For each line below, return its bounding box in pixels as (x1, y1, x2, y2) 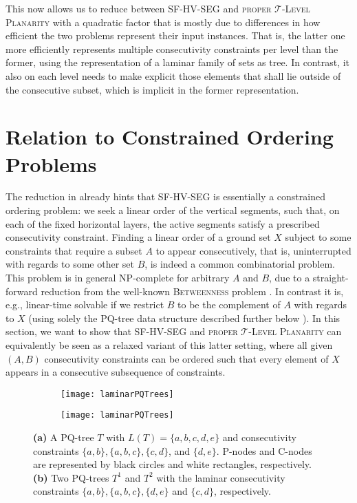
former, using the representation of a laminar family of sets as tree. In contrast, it (6, 55, 350, 69)
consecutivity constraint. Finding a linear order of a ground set (6, 230, 271, 244)
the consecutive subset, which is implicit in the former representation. (6, 82, 299, 96)
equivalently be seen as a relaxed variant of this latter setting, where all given (6, 338, 333, 352)
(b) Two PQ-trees (33, 470, 109, 484)
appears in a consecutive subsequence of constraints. (6, 365, 226, 379)
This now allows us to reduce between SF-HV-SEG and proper (6, 1, 272, 15)
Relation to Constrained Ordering (6, 122, 334, 151)
